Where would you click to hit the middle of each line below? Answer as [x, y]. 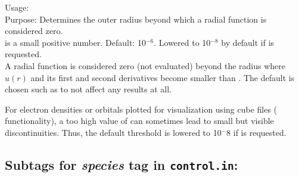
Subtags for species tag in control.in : [122, 164]
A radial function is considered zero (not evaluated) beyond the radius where [145, 65]
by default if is [248, 42]
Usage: [17, 7]
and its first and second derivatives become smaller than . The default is [163, 77]
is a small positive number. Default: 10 [75, 42]
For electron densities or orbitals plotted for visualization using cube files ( [141, 109]
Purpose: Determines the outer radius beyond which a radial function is [136, 19]
